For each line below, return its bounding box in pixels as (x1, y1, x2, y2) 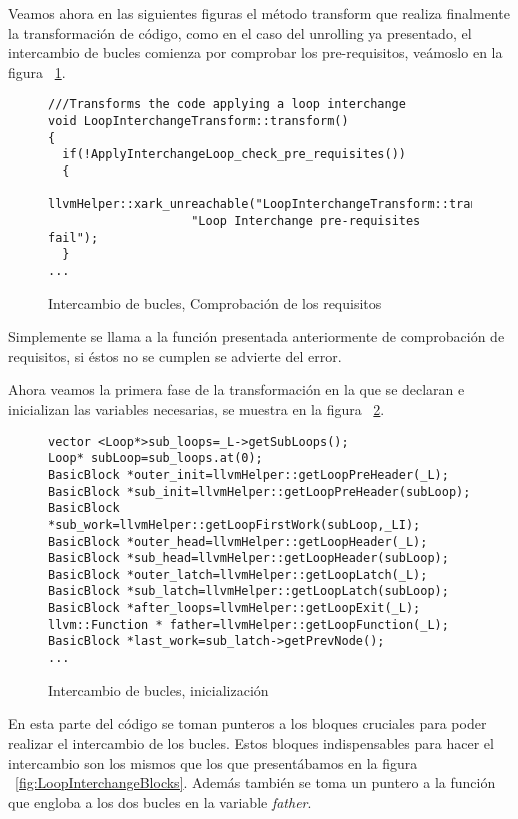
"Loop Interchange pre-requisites (191, 213, 421, 228)
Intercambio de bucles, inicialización (48, 679, 269, 700)
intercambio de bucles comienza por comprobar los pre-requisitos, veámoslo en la (8, 42, 503, 63)
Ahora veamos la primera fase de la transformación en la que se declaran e (8, 379, 465, 400)
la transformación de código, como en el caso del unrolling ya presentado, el (8, 22, 472, 43)
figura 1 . (8, 61, 66, 82)
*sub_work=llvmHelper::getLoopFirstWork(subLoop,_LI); (48, 517, 421, 532)
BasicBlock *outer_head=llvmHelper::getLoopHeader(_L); (48, 534, 428, 549)
